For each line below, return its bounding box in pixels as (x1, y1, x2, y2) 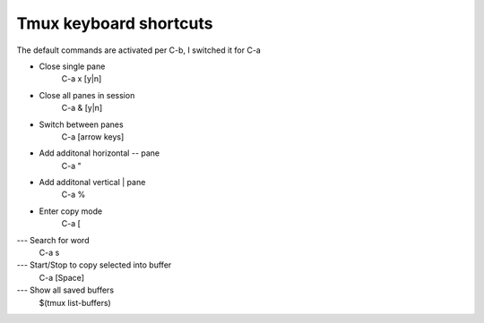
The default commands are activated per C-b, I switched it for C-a (16, 45, 262, 55)
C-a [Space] (39, 272, 85, 283)
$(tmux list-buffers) (39, 297, 111, 308)
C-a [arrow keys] (61, 131, 125, 142)
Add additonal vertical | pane (39, 177, 146, 188)
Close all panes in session (39, 89, 135, 100)
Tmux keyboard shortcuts (16, 13, 213, 33)
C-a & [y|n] (61, 103, 103, 114)
